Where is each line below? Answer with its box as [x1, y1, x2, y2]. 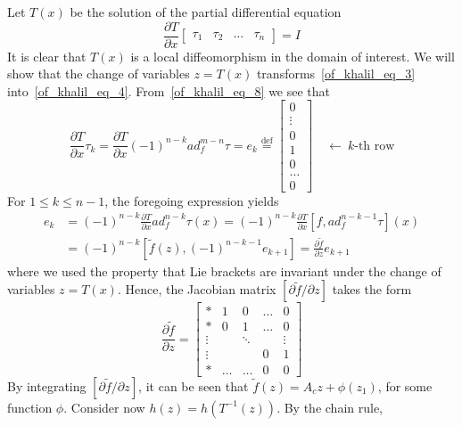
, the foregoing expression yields [104, 191, 279, 209]
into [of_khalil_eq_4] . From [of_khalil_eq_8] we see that [7, 81, 331, 100]
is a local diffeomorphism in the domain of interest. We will [130, 46, 455, 65]
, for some [377, 376, 433, 395]
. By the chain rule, [276, 397, 383, 416]
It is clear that [7, 46, 87, 65]
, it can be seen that [138, 376, 249, 395]
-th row [354, 139, 395, 152]
